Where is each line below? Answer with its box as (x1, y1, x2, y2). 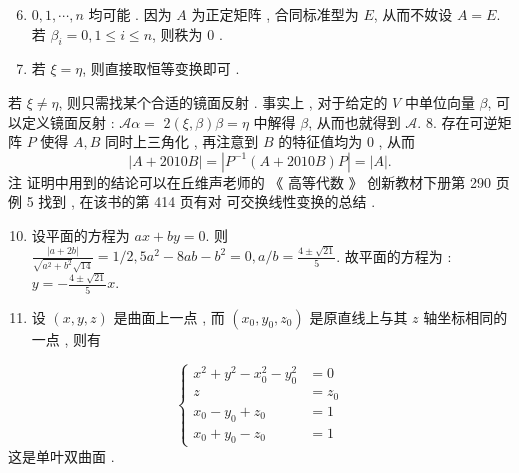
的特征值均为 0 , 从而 (278, 131, 416, 152)
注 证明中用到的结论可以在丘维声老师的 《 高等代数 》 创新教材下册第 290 (8, 171, 491, 192)
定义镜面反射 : (21, 111, 115, 132)
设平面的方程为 (31, 224, 130, 245)
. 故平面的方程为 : (336, 245, 452, 266)
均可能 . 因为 (88, 4, 172, 24)
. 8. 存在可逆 (417, 111, 498, 132)
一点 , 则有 (31, 328, 102, 349)
